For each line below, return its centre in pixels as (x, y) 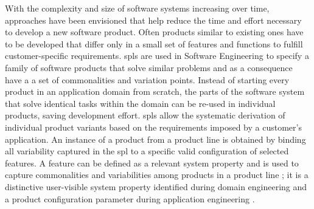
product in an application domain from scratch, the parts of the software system (155, 91)
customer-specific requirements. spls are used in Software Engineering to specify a (157, 56)
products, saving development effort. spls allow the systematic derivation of (145, 115)
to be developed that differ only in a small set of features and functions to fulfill (154, 43)
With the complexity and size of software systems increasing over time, (137, 8)
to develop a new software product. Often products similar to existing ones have (154, 32)
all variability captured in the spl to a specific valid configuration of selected (147, 151)
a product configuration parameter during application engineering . (130, 198)
